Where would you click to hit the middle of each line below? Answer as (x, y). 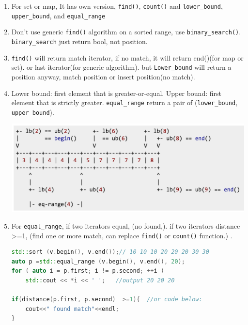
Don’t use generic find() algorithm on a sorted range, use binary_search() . (126, 32)
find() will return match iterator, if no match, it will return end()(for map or (127, 57)
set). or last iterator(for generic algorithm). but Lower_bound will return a (121, 67)
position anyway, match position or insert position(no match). (103, 76)
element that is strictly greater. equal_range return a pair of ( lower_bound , (124, 102)
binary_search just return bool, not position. (79, 41)
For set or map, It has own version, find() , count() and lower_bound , (117, 6)
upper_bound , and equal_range (58, 15)
